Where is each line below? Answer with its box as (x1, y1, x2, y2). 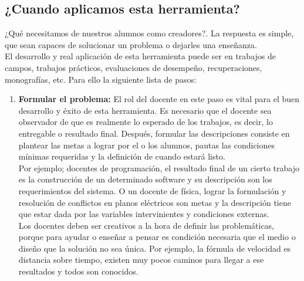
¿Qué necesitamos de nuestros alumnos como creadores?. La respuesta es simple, (5, 27, 294, 39)
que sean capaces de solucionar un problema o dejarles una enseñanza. (5, 38, 257, 50)
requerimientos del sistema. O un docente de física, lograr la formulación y (18, 184, 286, 197)
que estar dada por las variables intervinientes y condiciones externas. (18, 208, 269, 220)
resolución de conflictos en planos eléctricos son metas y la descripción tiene (18, 196, 291, 208)
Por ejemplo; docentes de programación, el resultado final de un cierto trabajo (18, 161, 299, 174)
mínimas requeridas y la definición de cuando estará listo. (18, 150, 225, 162)
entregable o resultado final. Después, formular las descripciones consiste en (18, 127, 290, 139)
